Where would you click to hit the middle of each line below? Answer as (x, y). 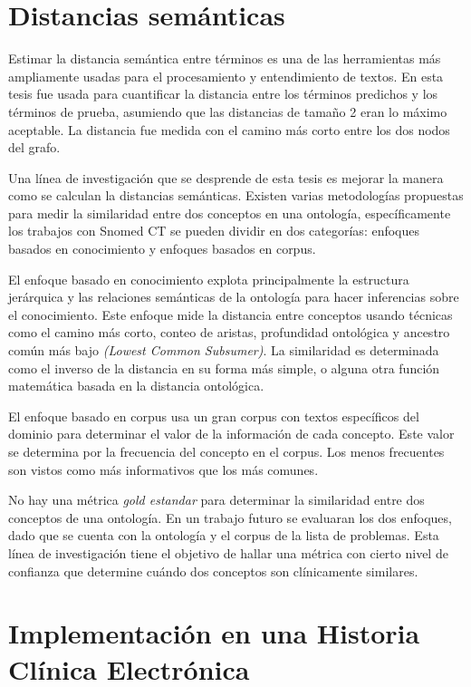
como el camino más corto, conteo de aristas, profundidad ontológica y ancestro (229, 332)
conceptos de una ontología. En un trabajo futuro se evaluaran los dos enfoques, (230, 517)
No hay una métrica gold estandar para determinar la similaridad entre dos (216, 500)
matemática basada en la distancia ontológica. (136, 386)
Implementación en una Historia (214, 633)
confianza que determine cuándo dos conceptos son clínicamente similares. (213, 571)
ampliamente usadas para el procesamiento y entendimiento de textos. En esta (226, 76)
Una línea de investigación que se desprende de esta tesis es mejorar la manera (226, 177)
